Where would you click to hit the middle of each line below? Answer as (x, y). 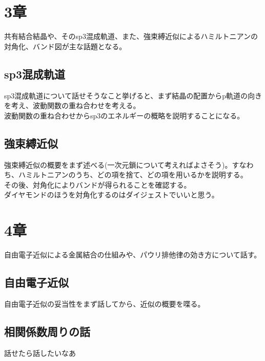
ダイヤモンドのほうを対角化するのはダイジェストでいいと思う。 (111, 195)
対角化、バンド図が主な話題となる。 (65, 46)
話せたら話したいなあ (40, 353)
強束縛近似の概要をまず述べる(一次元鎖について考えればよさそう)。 (118, 164)
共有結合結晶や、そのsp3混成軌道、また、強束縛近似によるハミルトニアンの (131, 36)
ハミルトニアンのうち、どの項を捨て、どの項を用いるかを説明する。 (133, 175)
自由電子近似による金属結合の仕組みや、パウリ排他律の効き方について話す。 (133, 254)
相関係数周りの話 (47, 331)
